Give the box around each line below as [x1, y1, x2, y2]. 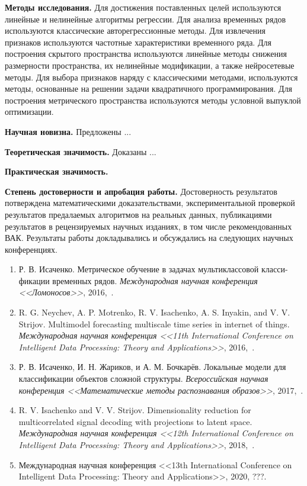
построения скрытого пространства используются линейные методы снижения [5, 47, 287, 60]
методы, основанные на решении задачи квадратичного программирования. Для [5, 82, 292, 95]
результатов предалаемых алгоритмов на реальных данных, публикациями [5, 208, 272, 220]
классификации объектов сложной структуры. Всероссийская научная [18, 372, 268, 385]
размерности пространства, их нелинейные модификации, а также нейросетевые [5, 59, 295, 71]
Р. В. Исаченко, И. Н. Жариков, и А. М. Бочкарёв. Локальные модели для [18, 361, 286, 373]
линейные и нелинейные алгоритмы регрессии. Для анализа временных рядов [5, 12, 286, 25]
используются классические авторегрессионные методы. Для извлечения [5, 24, 266, 37]
